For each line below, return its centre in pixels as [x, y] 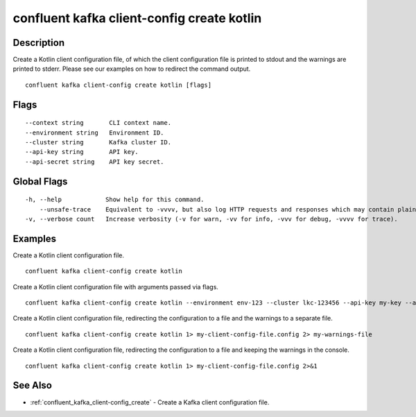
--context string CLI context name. [98, 123]
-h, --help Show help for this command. [115, 200]
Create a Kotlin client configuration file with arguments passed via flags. [115, 287]
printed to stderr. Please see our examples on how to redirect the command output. [132, 69]
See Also [32, 385]
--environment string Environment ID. [95, 133]
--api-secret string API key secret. [95, 162]
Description [39, 43]
